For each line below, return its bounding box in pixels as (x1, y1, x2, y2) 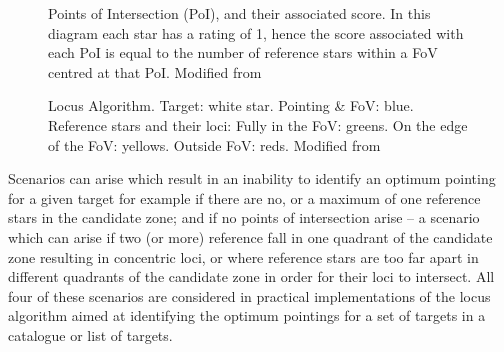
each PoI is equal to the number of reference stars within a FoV (48, 42, 438, 63)
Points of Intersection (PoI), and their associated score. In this (48, 3, 431, 23)
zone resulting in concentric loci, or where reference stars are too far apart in (8, 246, 479, 267)
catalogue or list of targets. (8, 324, 173, 345)
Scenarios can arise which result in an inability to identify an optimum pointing (8, 168, 496, 189)
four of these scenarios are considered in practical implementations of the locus (8, 285, 491, 306)
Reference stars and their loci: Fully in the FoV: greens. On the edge (48, 114, 468, 135)
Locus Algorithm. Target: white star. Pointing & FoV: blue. (48, 95, 414, 116)
